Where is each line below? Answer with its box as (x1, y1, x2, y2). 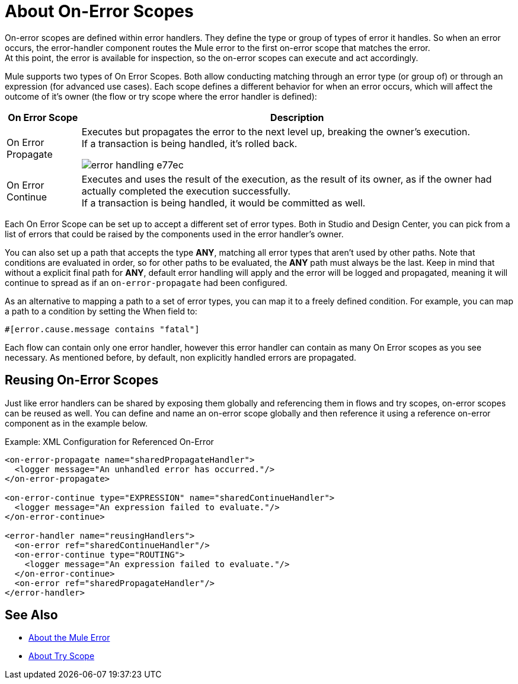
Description (270, 111, 324, 123)
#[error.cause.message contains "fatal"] (5, 324, 200, 334)
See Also (5, 607, 58, 623)
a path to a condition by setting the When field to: (5, 306, 197, 316)
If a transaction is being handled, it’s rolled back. (81, 137, 298, 149)
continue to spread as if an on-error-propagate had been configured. (5, 277, 287, 288)
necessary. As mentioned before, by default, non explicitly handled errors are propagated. (5, 352, 357, 362)
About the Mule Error (28, 632, 110, 643)
